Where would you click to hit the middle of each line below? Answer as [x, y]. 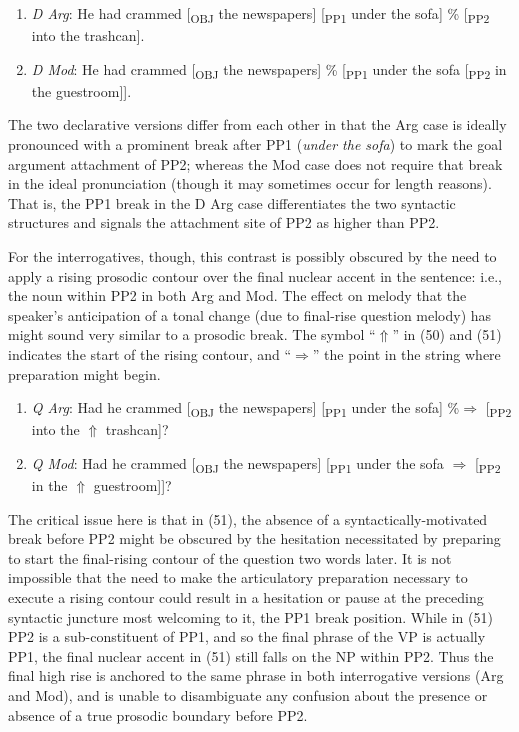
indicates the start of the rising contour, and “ [150, 353]
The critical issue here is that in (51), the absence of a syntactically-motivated [248, 518]
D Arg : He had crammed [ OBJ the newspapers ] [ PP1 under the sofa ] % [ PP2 [260, 14]
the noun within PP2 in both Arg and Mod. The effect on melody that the [237, 295]
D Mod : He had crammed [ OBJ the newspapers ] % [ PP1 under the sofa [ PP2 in [269, 70]
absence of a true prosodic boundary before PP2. [158, 714]
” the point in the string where [406, 353]
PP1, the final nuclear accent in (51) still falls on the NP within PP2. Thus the [251, 655]
